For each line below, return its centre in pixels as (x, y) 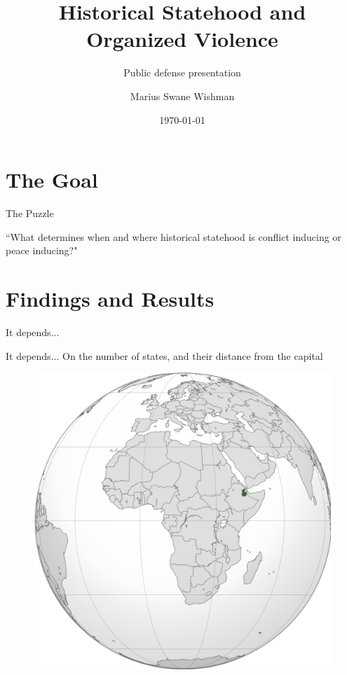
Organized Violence (182, 39)
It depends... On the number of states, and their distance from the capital (164, 355)
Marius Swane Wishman (182, 96)
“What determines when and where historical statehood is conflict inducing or (173, 236)
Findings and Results (110, 298)
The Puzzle (30, 213)
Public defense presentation (182, 72)
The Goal (52, 180)
